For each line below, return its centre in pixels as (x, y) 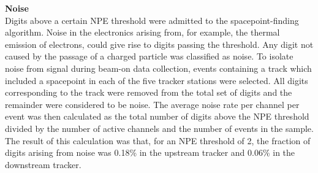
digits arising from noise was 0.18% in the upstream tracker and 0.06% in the (150, 152)
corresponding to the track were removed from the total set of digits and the (149, 92)
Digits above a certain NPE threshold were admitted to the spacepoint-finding (152, 20)
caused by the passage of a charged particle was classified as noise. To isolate (149, 56)
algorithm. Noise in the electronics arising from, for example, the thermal (142, 32)
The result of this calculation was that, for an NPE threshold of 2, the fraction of (158, 140)
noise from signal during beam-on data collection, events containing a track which (158, 68)
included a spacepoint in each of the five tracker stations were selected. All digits (157, 80)
